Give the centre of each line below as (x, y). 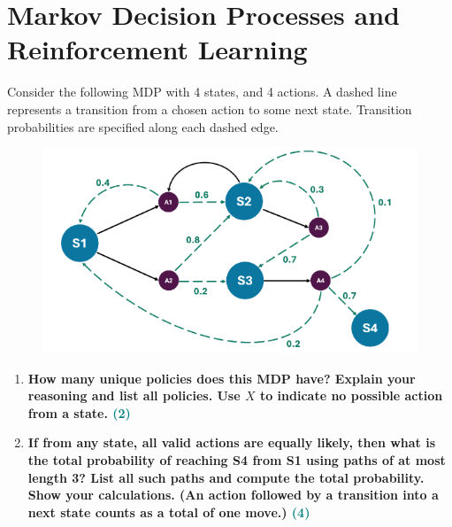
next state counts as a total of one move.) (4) (169, 511)
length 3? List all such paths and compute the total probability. (226, 477)
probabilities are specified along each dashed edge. (143, 126)
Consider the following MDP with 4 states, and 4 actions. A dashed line (202, 92)
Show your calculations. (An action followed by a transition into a (233, 495)
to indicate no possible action (351, 395)
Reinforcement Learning (157, 49)
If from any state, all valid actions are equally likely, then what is (232, 442)
